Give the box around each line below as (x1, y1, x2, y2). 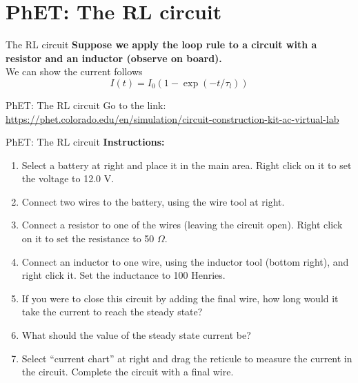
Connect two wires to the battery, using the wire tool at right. (21, 194, 285, 208)
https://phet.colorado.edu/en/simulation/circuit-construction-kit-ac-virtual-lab (6, 111, 339, 126)
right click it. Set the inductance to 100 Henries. (21, 268, 226, 282)
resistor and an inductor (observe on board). (6, 50, 222, 65)
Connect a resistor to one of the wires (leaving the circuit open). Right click (21, 217, 343, 232)
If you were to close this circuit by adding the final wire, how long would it (21, 291, 339, 305)
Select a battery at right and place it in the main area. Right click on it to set (21, 157, 352, 172)
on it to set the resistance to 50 (21, 231, 155, 246)
